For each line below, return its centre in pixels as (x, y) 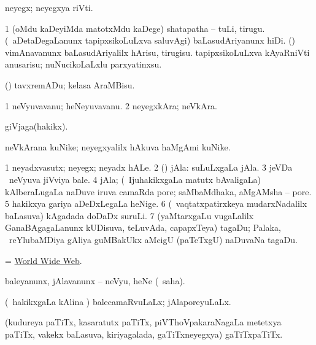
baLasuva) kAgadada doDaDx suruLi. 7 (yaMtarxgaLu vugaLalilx (129, 215)
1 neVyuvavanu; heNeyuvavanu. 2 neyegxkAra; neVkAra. (111, 105)
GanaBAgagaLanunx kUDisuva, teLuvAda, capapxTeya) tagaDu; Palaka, (143, 227)
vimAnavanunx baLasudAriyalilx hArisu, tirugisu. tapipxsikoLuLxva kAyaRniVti (157, 52)
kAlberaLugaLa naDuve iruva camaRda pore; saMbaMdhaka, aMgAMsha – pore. (158, 191)
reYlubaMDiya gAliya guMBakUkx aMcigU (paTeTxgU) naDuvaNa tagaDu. (153, 239)
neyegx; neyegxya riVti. (49, 7)
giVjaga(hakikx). (37, 126)
